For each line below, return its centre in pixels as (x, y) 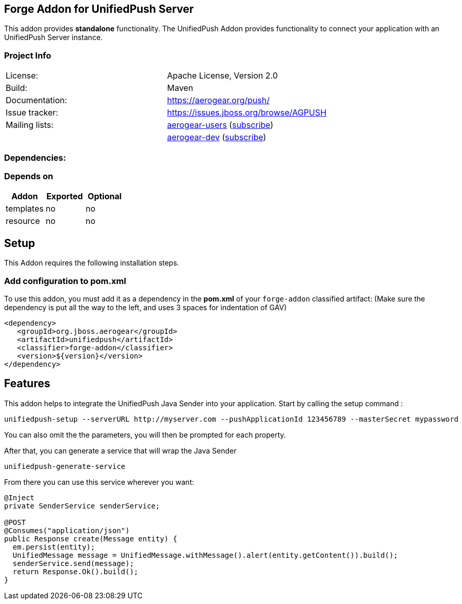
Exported (65, 196)
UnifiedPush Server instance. (53, 37)
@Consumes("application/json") (67, 530)
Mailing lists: (30, 125)
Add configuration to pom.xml (65, 281)
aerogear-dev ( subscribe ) (217, 137)
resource (23, 221)
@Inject (20, 497)
